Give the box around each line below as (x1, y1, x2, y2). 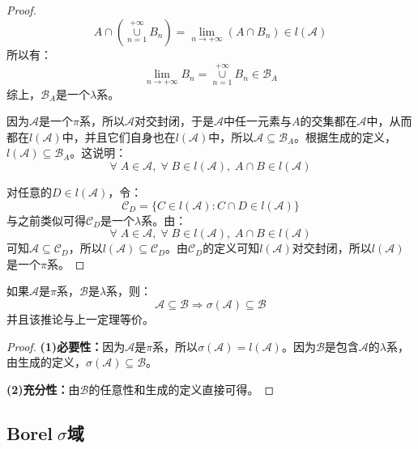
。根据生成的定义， (294, 128, 397, 145)
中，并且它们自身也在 (62, 128, 176, 145)
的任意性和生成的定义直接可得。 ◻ (88, 380, 275, 397)
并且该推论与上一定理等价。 (6, 310, 154, 327)
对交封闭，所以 (292, 239, 372, 256)
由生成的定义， (6, 354, 86, 371)
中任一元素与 (223, 112, 292, 129)
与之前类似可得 (6, 211, 86, 228)
